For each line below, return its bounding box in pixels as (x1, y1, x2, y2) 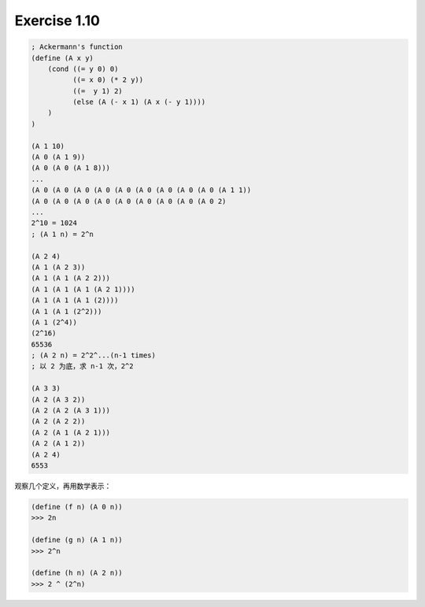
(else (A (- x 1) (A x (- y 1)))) (72, 98, 206, 106)
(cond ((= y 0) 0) (47, 64, 119, 73)
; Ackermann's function (31, 43, 124, 51)
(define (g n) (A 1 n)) (31, 535, 124, 545)
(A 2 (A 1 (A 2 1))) (31, 427, 110, 437)
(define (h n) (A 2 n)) (31, 568, 124, 578)
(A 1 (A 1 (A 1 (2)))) (31, 296, 119, 305)
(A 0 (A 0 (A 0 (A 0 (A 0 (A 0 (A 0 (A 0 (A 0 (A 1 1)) (31, 186, 252, 194)
